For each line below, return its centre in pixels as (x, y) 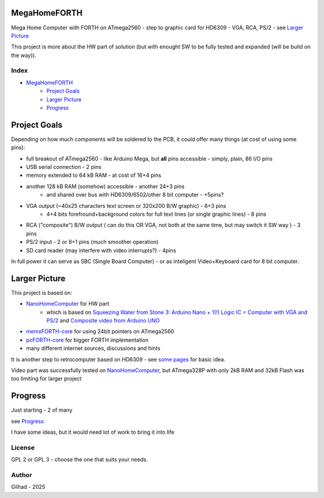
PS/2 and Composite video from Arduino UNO (103, 321)
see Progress (28, 421)
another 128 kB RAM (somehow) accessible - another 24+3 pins (105, 186)
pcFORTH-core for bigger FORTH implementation (87, 340)
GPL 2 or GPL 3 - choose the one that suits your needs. (79, 460)
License (23, 448)
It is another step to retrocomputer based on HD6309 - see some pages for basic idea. (118, 359)
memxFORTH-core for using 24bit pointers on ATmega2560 (100, 331)
